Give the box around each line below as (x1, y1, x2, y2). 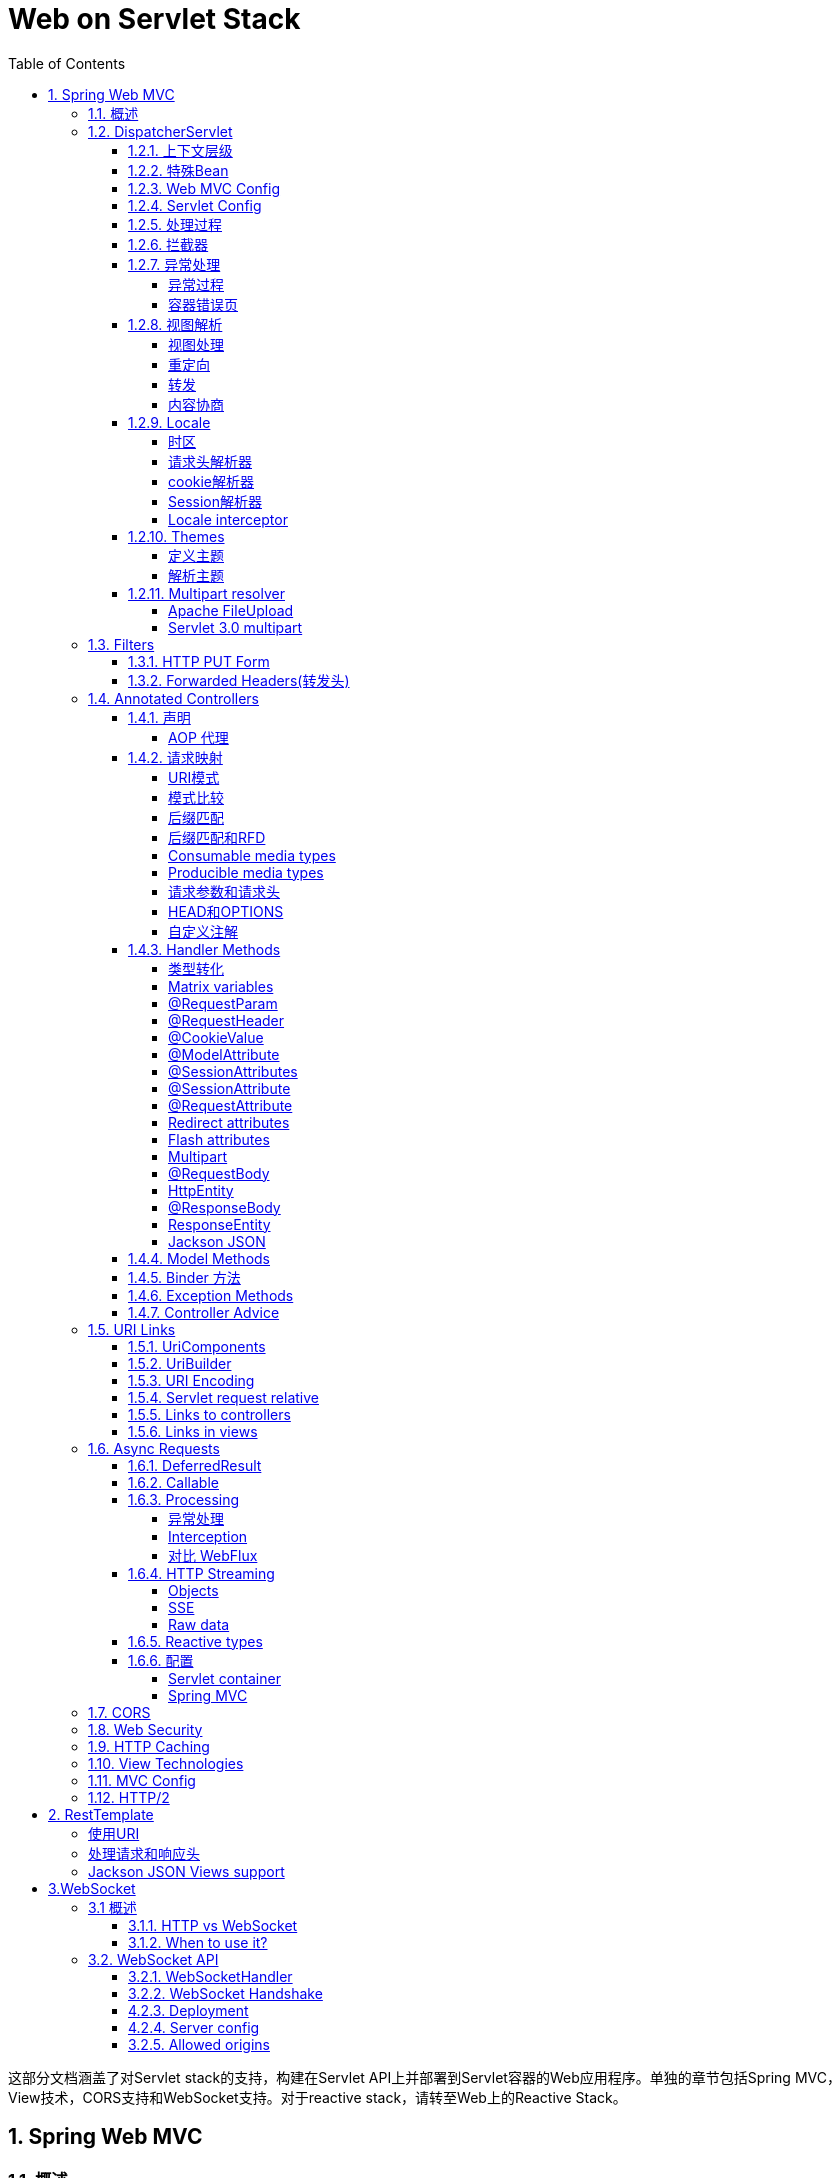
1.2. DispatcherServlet (88, 122, 233, 140)
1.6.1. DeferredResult (128, 1456, 262, 1474)
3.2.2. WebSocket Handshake (128, 1984, 323, 2002)
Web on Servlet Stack (8, 2, 301, 36)
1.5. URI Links (88, 1320, 176, 1338)
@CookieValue (168, 1028, 264, 1046)
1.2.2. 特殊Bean (128, 161, 229, 179)
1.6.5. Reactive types (128, 1632, 263, 1650)
